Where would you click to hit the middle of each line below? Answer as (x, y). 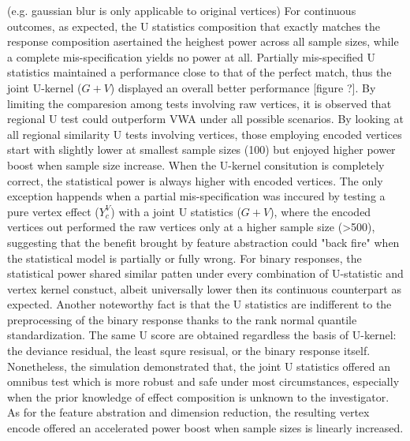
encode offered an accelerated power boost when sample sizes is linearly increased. (205, 428)
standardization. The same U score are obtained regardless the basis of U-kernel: (202, 335)
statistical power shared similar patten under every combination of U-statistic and (205, 273)
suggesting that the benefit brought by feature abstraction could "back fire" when (203, 242)
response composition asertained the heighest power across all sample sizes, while (203, 41)
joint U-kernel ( (45, 87)
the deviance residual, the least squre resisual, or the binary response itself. (189, 351)
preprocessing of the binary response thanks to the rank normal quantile (182, 319)
